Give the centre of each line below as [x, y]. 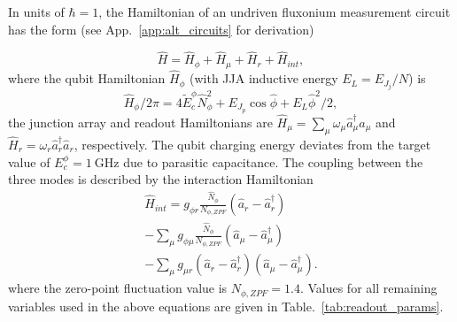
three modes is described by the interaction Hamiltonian [161, 179]
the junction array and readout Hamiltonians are [140, 122]
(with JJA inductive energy [263, 78]
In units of [36, 11]
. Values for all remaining [368, 288]
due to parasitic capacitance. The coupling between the [273, 161]
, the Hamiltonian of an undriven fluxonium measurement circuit [275, 11]
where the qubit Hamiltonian [87, 78]
